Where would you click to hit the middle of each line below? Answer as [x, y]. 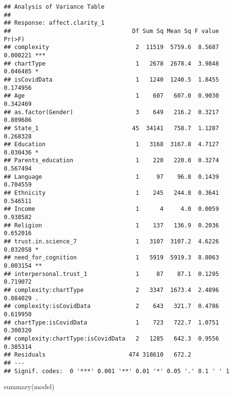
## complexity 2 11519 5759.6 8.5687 [111, 47]
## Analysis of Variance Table [54, 7]
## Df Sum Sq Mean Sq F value [111, 31]
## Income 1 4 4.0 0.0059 [111, 209]
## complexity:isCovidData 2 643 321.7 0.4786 [111, 306]
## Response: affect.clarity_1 [54, 23]
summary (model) [29, 386]
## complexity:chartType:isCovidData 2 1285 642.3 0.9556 [111, 338]
